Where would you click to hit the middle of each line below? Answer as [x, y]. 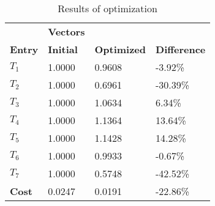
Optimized [120, 49]
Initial [63, 49]
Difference [181, 49]
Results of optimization [107, 8]
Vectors [66, 31]
